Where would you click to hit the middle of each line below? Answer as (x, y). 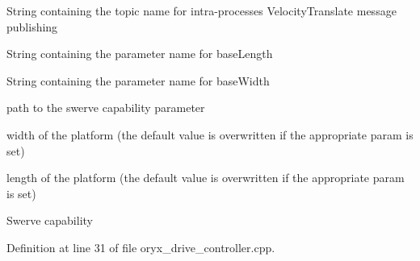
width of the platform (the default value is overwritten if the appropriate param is (210, 134)
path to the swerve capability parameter (106, 108)
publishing (32, 26)
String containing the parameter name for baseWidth (138, 80)
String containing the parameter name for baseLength (140, 54)
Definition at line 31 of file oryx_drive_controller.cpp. (141, 247)
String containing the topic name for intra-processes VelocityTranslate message (202, 10)
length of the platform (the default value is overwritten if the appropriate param (206, 178)
